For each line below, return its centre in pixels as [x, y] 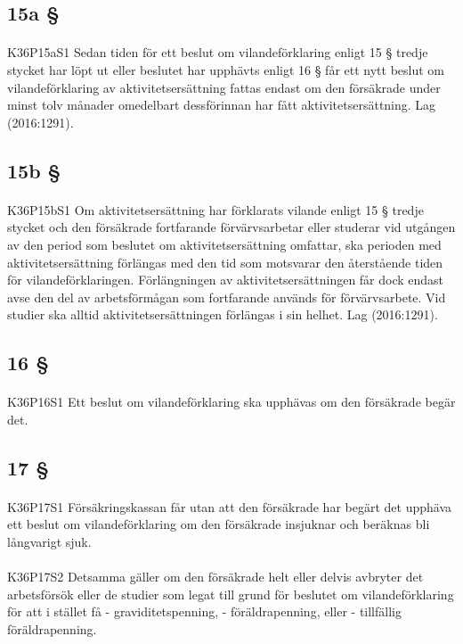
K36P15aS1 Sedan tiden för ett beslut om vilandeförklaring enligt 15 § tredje [218, 52]
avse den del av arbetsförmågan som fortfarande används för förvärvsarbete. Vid [227, 297]
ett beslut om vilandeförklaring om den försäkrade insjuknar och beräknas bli [219, 524]
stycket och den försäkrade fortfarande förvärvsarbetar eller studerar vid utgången [231, 227]
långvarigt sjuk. [49, 541]
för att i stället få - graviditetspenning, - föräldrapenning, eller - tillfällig [204, 611]
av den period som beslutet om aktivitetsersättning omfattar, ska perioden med [224, 244]
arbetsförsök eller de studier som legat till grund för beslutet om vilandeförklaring [231, 594]
